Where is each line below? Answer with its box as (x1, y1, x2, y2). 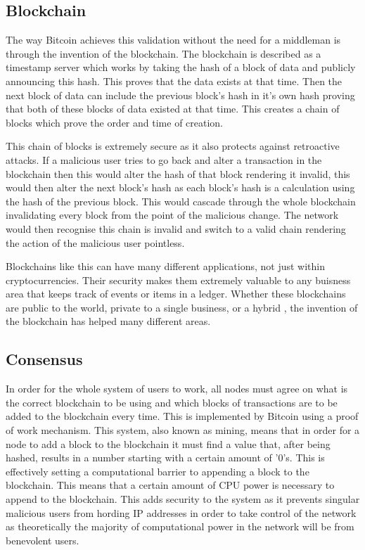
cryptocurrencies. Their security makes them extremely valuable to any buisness (6, 272, 351, 287)
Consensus (6, 348, 83, 370)
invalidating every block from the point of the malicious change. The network (6, 207, 339, 222)
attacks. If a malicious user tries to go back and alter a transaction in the (6, 152, 322, 167)
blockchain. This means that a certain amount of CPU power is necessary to (6, 478, 335, 492)
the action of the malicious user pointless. (6, 235, 185, 250)
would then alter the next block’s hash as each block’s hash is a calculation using (6, 180, 355, 195)
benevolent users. (6, 532, 79, 547)
